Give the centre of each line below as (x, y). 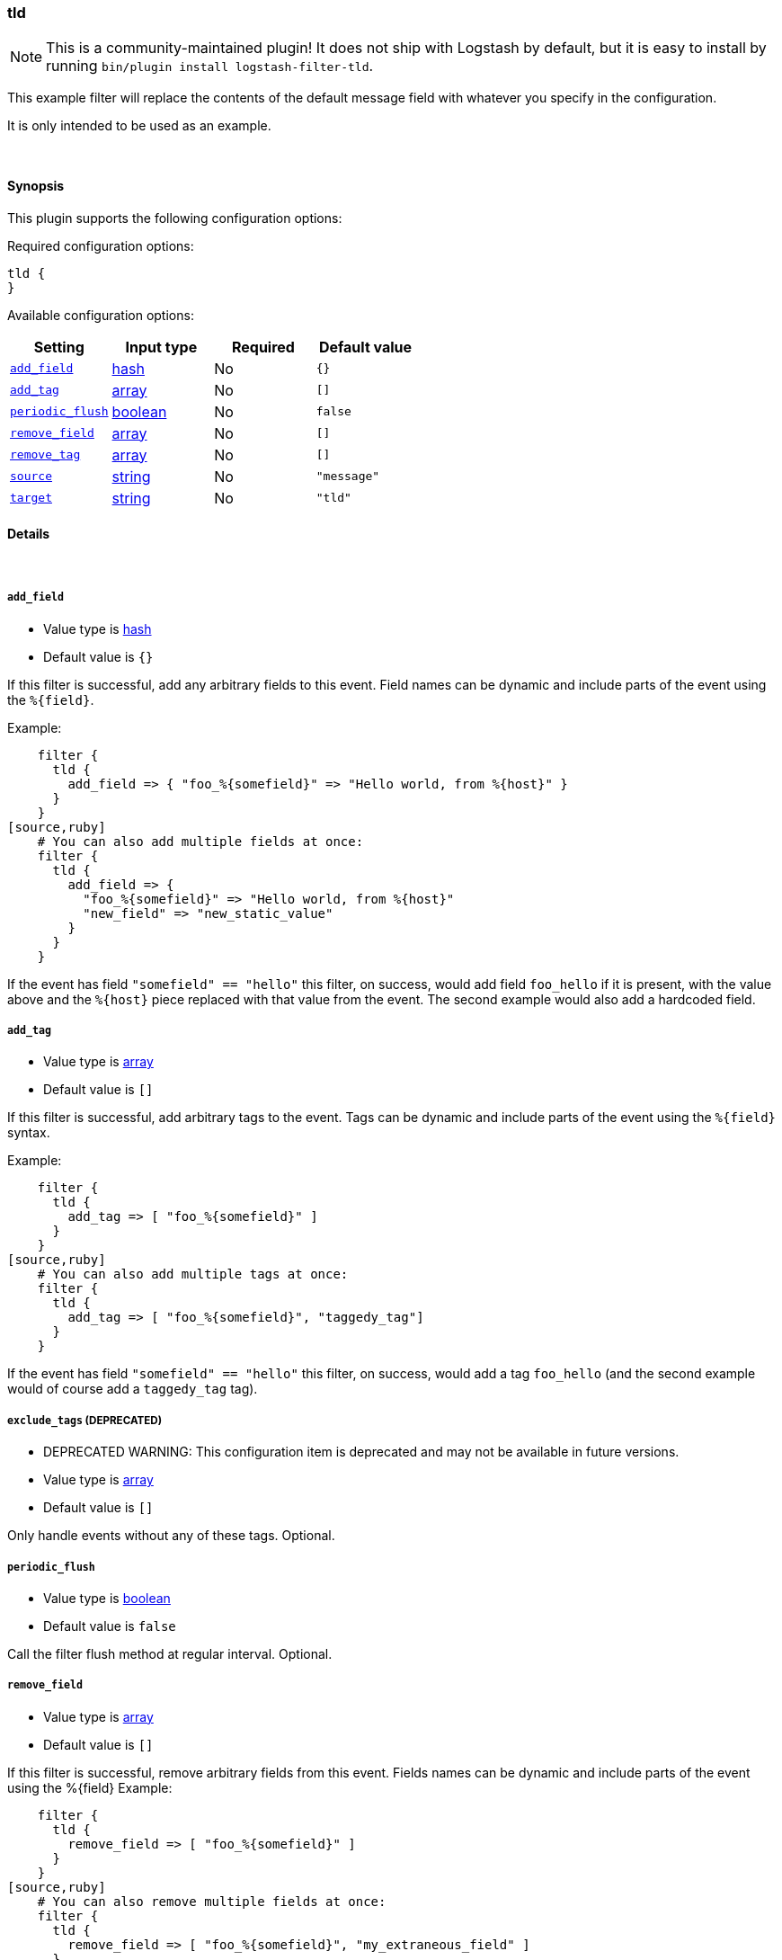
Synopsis (36, 185)
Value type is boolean (107, 1598)
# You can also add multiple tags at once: (193, 1274)
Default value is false (110, 1626)
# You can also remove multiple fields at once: (212, 1901)
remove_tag (45, 455)
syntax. (29, 1133)
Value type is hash (98, 628)
